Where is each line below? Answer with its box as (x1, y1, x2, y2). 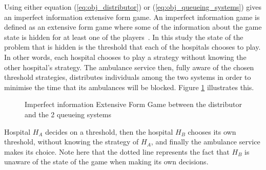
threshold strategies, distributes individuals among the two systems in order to (4, 72, 251, 82)
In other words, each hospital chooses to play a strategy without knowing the (4, 51, 247, 62)
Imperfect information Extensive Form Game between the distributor (25, 99, 242, 110)
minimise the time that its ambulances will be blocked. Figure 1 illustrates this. (4, 81, 254, 92)
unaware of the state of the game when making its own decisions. (4, 156, 209, 167)
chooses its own (188, 126, 236, 137)
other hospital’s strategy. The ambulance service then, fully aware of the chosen (4, 61, 254, 72)
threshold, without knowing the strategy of (4, 136, 139, 147)
